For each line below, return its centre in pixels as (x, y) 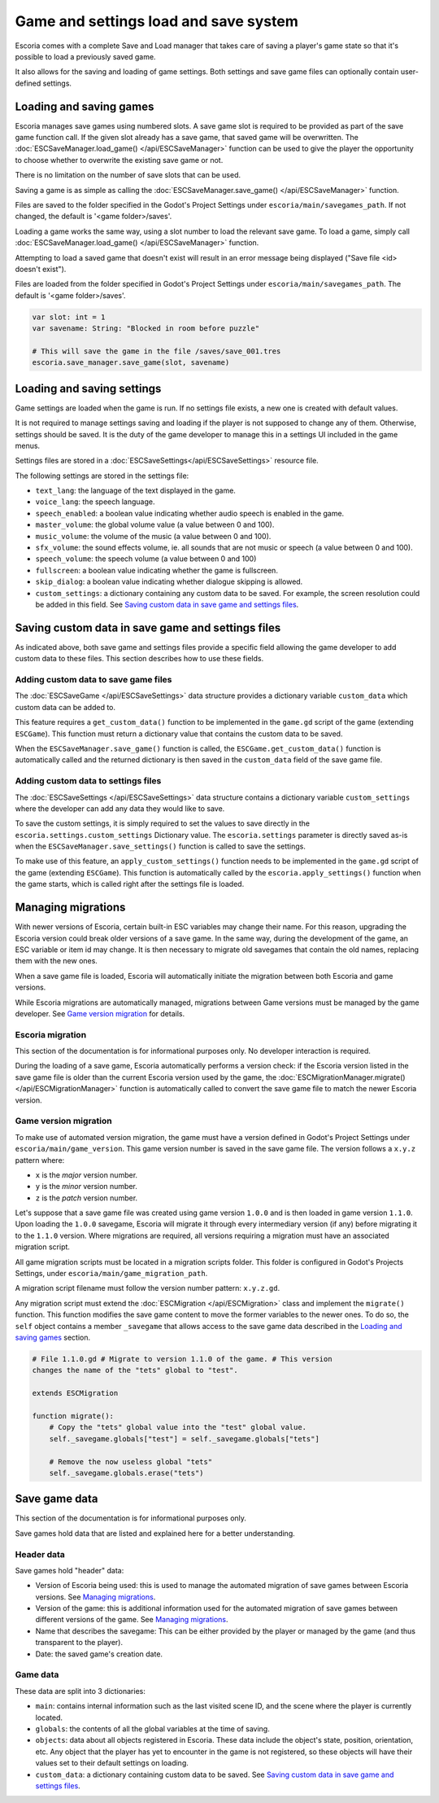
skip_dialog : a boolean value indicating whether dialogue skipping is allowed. (169, 581)
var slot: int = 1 (69, 317)
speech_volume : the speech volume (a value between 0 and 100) (146, 559)
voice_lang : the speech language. (95, 502)
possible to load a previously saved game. (85, 56)
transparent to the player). (79, 1643)
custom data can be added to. (65, 707)
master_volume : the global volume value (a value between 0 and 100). (155, 524)
